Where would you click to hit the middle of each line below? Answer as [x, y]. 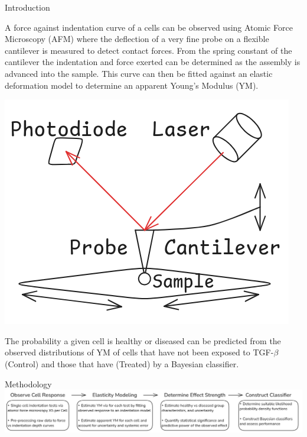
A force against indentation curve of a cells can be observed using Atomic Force [149, 27]
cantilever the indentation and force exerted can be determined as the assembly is [153, 62]
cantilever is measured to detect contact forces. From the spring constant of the [148, 50]
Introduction [27, 7]
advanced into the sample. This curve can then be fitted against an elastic [139, 73]
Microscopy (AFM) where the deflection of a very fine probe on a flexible [137, 39]
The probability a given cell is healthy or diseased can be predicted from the [143, 340]
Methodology [28, 383]
